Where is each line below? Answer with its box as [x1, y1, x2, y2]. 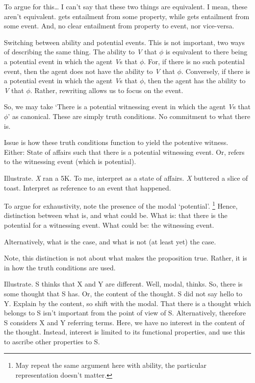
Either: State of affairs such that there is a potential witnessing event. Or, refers [4, 146, 245, 157]
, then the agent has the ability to [144, 75, 246, 86]
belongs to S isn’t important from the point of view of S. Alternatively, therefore [4, 308, 246, 318]
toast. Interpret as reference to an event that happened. [4, 182, 171, 192]
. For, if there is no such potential [144, 56, 245, 66]
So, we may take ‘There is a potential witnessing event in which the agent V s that [4, 101, 251, 112]
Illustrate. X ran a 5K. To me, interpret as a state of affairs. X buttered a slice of [4, 172, 248, 183]
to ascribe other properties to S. [4, 336, 100, 346]
